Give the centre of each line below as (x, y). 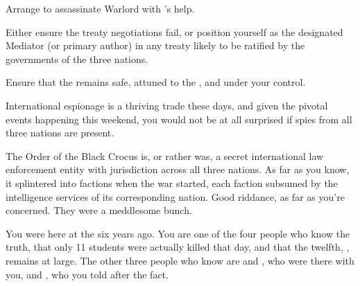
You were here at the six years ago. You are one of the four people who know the (178, 233)
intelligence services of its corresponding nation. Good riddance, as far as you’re (175, 196)
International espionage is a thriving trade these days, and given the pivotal (167, 105)
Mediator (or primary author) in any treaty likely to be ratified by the (155, 45)
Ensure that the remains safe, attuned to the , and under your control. (156, 82)
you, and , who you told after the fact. (87, 274)
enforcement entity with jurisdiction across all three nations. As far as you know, (178, 169)
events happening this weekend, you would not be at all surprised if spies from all (179, 119)
